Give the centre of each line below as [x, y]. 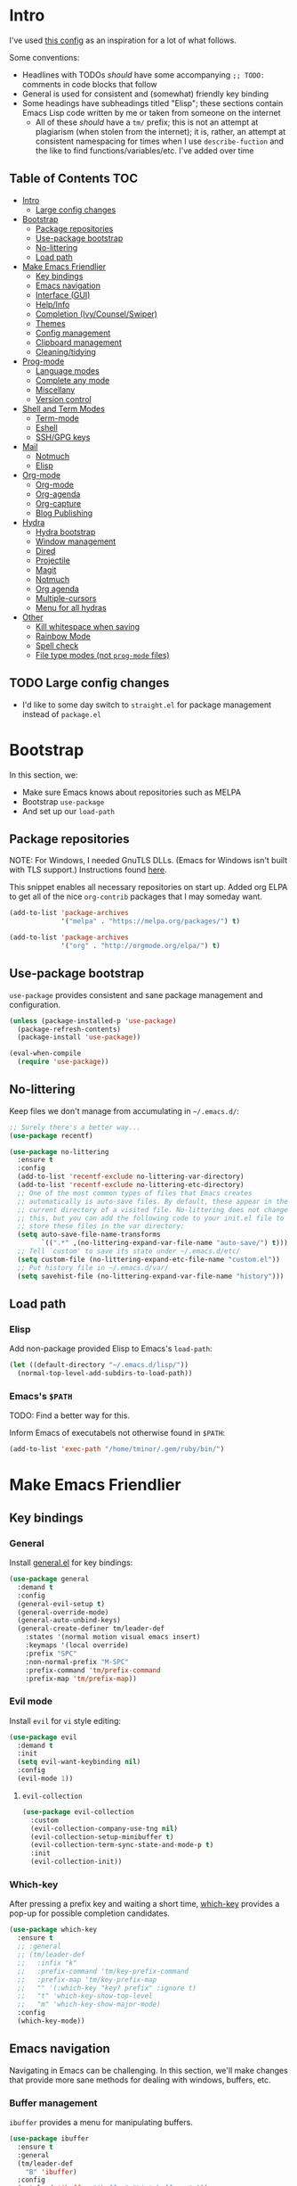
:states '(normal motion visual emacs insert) [113, 1637]
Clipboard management [78, 342]
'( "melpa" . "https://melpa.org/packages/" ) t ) [151, 921]
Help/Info [52, 304]
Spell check [57, 645]
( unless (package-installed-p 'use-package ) [93, 1021]
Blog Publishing [64, 513]
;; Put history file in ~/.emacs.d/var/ [93, 1267]
